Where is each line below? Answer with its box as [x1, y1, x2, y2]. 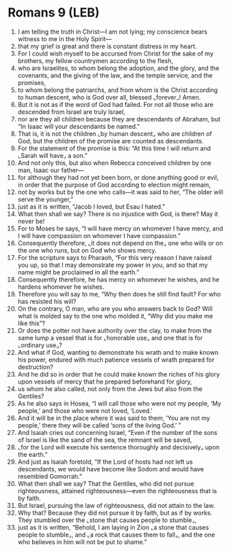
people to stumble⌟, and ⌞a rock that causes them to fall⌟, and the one [17, 530, 215, 539]
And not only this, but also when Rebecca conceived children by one [17, 158, 212, 167]
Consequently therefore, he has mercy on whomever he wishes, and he [17, 275, 220, 283]
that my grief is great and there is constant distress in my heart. [17, 42, 197, 50]
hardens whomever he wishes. [17, 283, 105, 291]
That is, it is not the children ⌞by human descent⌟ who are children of [17, 129, 212, 138]
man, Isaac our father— [17, 166, 84, 174]
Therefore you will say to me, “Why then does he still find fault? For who [17, 290, 221, 298]
